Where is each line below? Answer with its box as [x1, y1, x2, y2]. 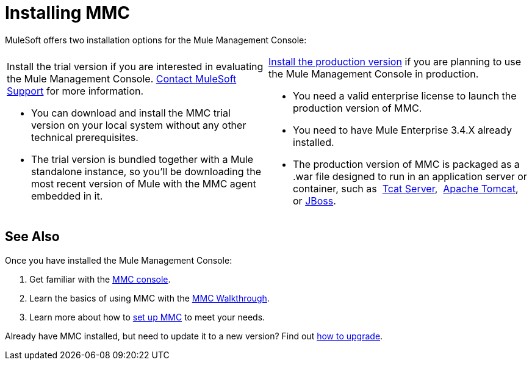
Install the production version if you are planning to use [268, 55, 522, 68]
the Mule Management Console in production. [268, 67, 479, 80]
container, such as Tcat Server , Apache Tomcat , [293, 182, 519, 195]
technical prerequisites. [31, 131, 138, 143]
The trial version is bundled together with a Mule [31, 153, 254, 165]
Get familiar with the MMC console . [29, 273, 171, 284]
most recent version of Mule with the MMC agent [31, 177, 256, 190]
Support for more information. [7, 84, 144, 97]
